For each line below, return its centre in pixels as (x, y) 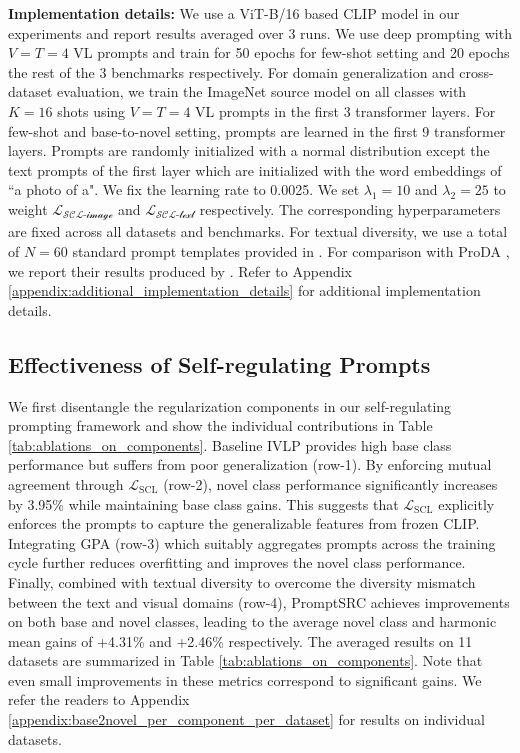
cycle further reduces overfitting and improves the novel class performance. (237, 562)
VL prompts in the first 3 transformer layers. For (345, 110)
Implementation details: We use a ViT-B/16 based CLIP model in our (234, 13)
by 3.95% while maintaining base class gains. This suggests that (203, 503)
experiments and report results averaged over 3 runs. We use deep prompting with (260, 32)
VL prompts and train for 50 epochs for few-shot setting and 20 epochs (291, 52)
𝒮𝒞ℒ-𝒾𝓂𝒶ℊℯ (88, 215)
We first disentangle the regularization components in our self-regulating (230, 405)
